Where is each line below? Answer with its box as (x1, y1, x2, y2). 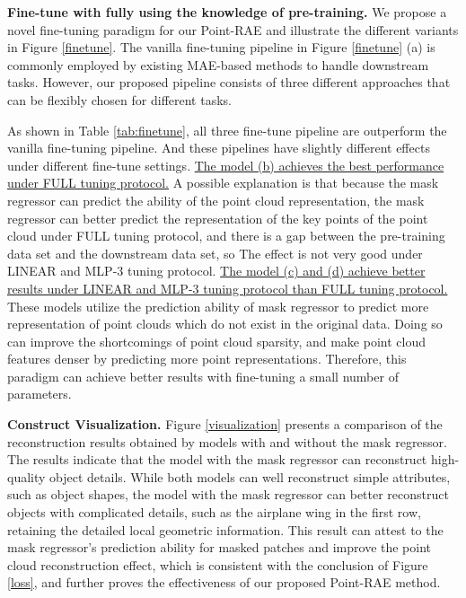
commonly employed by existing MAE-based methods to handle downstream (7, 55, 429, 74)
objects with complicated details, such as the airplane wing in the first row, (7, 503, 421, 522)
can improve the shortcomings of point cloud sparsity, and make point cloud (7, 331, 426, 350)
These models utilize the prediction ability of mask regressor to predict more (7, 296, 429, 315)
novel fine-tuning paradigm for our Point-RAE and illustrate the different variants (7, 20, 459, 39)
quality (7, 467, 46, 486)
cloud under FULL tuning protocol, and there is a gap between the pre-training (7, 226, 445, 245)
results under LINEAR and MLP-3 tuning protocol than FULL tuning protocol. (7, 278, 448, 297)
